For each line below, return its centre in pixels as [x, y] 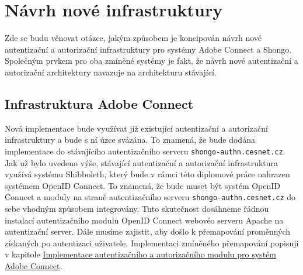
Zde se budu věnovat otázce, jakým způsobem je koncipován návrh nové [133, 38]
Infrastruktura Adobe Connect [99, 103]
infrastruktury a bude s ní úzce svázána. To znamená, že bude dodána [130, 140]
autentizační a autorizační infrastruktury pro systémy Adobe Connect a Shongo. [148, 49]
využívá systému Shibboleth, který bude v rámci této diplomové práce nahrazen [147, 174]
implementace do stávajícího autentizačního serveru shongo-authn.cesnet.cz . [145, 151]
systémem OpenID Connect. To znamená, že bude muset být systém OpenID [143, 185]
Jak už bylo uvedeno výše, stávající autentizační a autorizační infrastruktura [142, 162]
